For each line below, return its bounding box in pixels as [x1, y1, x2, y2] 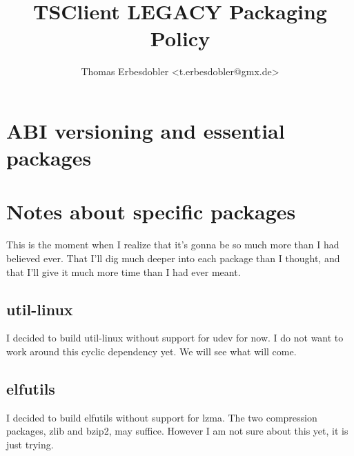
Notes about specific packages [6, 197, 296, 226]
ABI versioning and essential [6, 116, 285, 144]
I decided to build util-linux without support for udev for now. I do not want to [6, 330, 344, 345]
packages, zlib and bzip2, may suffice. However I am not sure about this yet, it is [6, 424, 348, 438]
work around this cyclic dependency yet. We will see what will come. [6, 344, 297, 358]
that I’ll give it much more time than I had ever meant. [6, 264, 241, 279]
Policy [150, 24, 210, 52]
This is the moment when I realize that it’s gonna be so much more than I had [6, 237, 340, 252]
